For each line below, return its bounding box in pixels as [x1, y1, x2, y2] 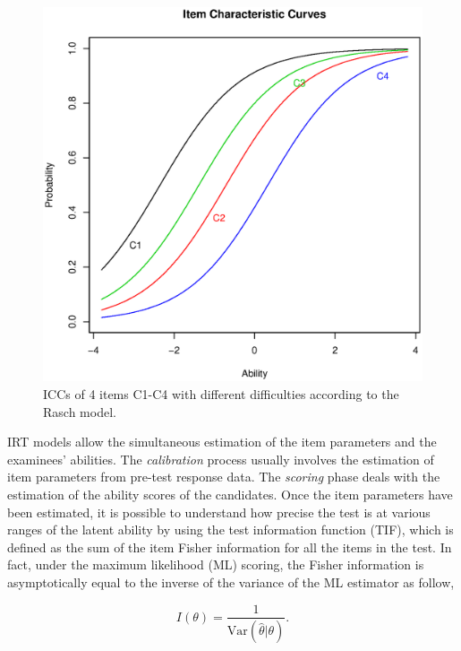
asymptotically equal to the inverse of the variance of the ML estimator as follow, [7, 572, 455, 591]
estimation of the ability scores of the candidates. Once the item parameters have [7, 484, 453, 503]
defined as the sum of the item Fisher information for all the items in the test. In [7, 537, 452, 556]
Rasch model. [43, 402, 116, 421]
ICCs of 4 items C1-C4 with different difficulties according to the [43, 384, 399, 403]
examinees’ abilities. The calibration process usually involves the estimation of [7, 449, 434, 468]
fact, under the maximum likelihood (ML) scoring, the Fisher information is [7, 555, 424, 574]
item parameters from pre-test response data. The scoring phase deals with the [7, 467, 440, 486]
